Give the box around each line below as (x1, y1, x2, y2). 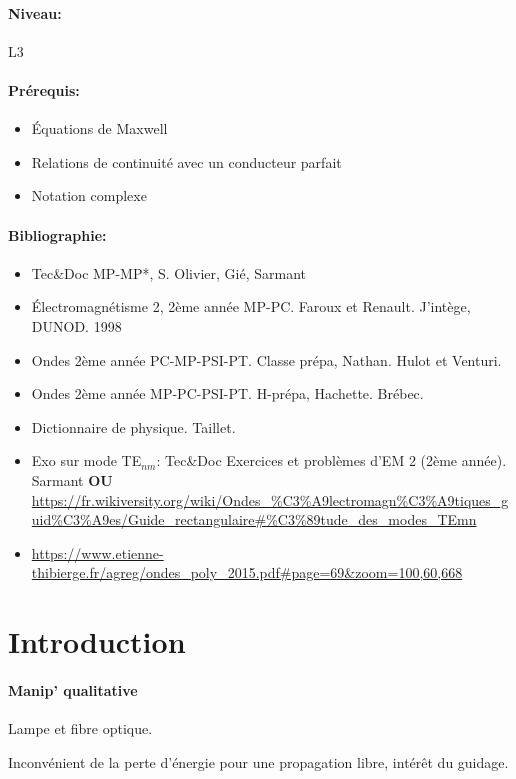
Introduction (8, 621, 186, 662)
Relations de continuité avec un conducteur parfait (31, 151, 342, 172)
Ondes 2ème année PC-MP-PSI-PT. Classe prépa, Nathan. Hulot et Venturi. (31, 349, 502, 370)
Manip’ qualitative (8, 679, 138, 700)
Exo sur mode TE (31, 450, 142, 471)
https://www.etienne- (31, 542, 164, 563)
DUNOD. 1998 (31, 315, 122, 336)
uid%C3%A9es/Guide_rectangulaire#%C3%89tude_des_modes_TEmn (31, 509, 477, 530)
